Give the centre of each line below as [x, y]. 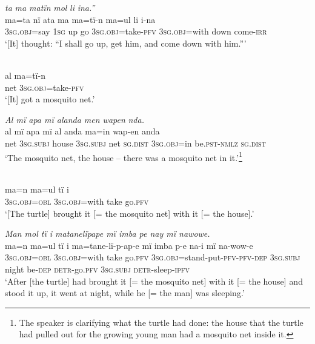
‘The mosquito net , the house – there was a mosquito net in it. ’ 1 [124, 156]
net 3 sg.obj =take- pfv [45, 87]
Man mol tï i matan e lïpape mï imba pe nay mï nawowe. [108, 233]
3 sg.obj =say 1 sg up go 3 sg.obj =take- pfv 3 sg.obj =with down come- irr [136, 31]
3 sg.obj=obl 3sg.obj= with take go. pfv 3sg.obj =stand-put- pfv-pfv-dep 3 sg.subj [153, 257]
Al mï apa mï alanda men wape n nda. [75, 119]
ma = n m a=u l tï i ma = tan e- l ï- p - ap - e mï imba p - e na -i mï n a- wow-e [129, 245]
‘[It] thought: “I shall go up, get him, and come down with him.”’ [126, 43]
